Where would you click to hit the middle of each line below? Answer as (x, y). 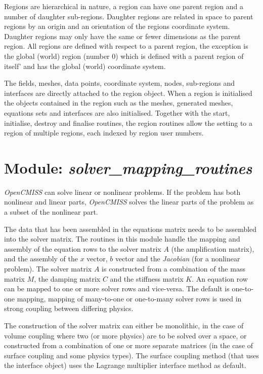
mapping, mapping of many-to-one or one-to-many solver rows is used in (129, 298)
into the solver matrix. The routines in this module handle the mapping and (122, 239)
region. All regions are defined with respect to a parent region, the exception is (126, 46)
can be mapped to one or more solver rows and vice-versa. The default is (117, 288)
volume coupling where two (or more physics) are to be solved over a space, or (125, 335)
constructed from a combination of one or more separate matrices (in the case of (129, 345)
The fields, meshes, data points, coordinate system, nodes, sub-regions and (120, 83)
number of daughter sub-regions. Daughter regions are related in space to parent (129, 16)
